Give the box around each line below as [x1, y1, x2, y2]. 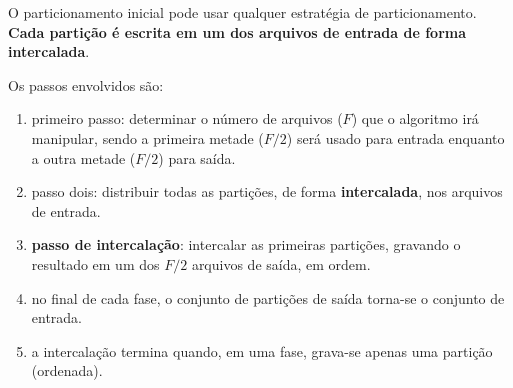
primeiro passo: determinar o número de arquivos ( [31, 108, 343, 129]
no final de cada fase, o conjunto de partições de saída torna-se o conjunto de [31, 287, 505, 308]
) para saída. [158, 147, 236, 168]
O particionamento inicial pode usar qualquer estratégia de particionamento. [8, 2, 477, 22]
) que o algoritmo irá [351, 108, 479, 129]
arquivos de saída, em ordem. [191, 253, 371, 274]
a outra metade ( [31, 147, 136, 168]
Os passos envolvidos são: [8, 74, 164, 95]
